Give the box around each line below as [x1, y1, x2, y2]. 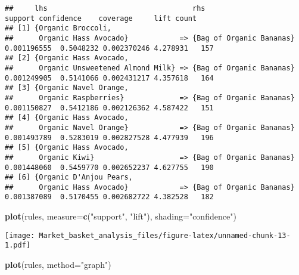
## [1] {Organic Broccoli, [5, 24, 111, 33]
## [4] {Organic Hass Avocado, [5, 113, 129, 122]
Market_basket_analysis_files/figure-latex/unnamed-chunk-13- [39, 231, 291, 240]
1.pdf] [5, 241, 30, 250]
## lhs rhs [5, 4, 205, 13]
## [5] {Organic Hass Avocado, [5, 143, 129, 152]
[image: [5, 231, 35, 240]
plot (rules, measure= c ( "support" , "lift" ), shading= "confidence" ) [5, 210, 236, 223]
